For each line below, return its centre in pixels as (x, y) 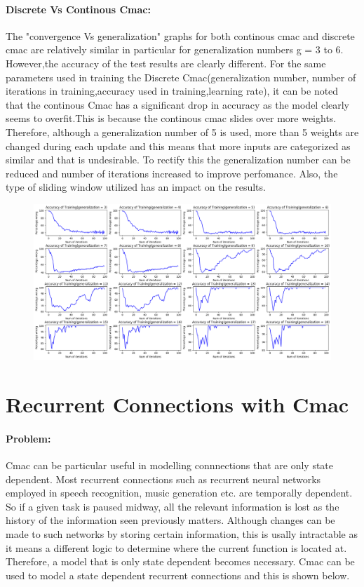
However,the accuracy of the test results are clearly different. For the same (166, 63)
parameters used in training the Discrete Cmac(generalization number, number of (181, 77)
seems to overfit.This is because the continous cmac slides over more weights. (171, 118)
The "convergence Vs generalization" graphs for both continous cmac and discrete (180, 35)
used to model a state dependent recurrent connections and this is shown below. (178, 575)
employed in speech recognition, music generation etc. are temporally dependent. (179, 493)
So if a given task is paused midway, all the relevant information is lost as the (173, 506)
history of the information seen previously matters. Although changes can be (170, 520)
